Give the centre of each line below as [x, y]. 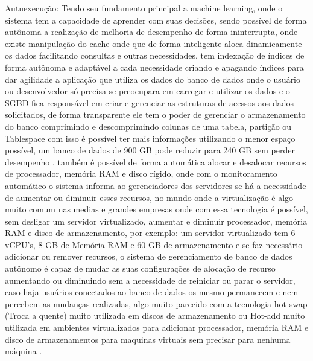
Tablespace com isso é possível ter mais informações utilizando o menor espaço [150, 138]
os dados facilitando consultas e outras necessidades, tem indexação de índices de [155, 55]
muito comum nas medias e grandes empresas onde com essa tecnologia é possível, [156, 209]
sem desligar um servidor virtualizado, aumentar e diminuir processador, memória [156, 221]
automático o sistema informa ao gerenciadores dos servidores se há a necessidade [156, 185]
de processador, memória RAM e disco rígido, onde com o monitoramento [141, 174]
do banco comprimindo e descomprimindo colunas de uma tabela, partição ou [148, 126]
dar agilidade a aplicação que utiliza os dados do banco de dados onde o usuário [153, 79]
